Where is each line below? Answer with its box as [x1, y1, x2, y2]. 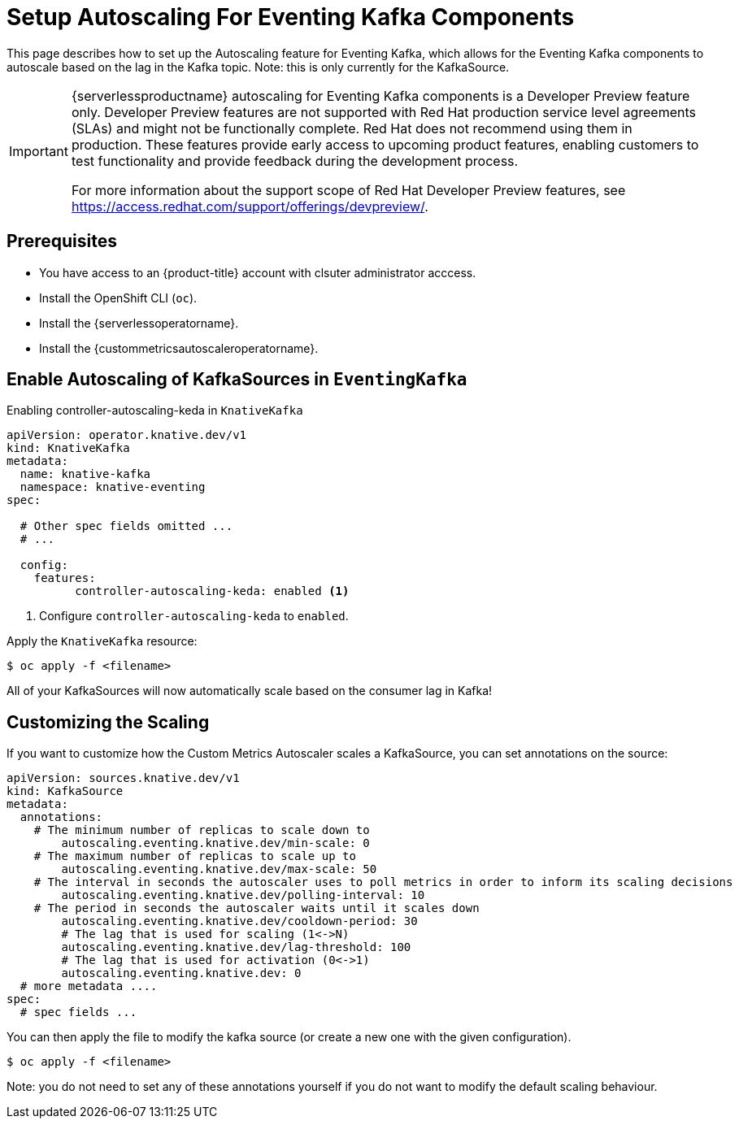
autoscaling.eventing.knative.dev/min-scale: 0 [61, 836, 370, 850]
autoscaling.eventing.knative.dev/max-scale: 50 [61, 862, 377, 876]
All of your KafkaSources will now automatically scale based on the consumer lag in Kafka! [7, 684, 493, 698]
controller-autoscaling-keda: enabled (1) [75, 584, 350, 598]
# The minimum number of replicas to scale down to [33, 823, 370, 837]
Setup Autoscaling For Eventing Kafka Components [7, 3, 575, 31]
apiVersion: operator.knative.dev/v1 [7, 428, 247, 442]
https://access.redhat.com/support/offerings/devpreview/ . [71, 198, 428, 215]
